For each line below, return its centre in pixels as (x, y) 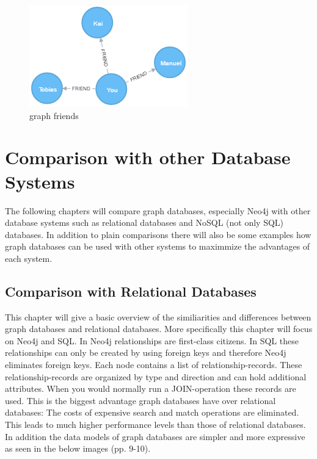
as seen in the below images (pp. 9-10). (78, 448)
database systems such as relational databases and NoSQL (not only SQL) (144, 222)
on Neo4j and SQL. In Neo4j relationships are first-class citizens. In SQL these (152, 340)
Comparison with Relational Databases (131, 291)
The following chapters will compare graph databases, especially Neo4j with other (158, 210)
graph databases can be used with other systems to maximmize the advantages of (158, 246)
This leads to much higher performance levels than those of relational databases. (155, 425)
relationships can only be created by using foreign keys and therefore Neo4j (146, 352)
